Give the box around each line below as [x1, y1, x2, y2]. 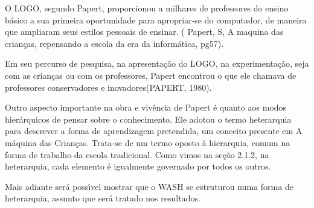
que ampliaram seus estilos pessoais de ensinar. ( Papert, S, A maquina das [5, 25, 284, 38]
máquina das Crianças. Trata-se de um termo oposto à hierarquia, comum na [5, 136, 290, 148]
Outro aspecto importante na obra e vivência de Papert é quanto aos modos [5, 101, 287, 114]
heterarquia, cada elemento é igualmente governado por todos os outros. [5, 160, 271, 173]
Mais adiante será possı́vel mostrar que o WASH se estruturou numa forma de [5, 180, 293, 192]
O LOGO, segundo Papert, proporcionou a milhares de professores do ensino [5, 2, 289, 14]
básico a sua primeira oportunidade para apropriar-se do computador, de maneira [5, 13, 307, 26]
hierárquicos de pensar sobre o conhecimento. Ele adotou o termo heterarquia [5, 112, 292, 125]
